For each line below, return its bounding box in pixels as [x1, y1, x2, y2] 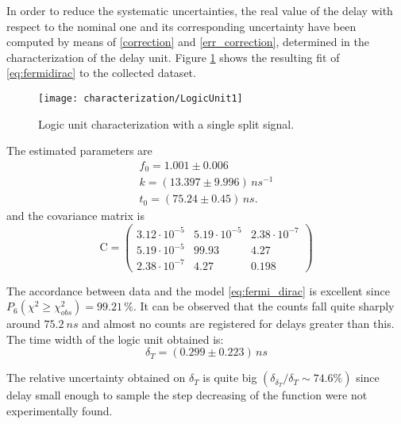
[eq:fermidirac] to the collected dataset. [6, 64, 196, 81]
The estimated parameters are [6, 142, 152, 159]
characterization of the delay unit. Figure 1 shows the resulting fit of [6, 48, 340, 65]
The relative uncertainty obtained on [6, 369, 186, 386]
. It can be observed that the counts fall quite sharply [133, 298, 395, 314]
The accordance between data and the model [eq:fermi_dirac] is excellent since [6, 282, 390, 299]
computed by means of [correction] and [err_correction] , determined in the [6, 33, 369, 50]
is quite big [202, 369, 257, 386]
